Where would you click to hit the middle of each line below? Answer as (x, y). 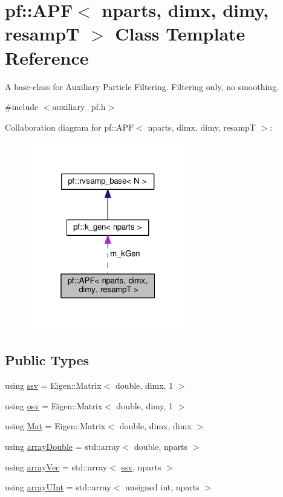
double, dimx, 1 (144, 385)
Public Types (47, 360)
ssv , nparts (141, 466)
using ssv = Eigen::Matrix (53, 385)
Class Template (180, 34)
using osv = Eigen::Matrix (54, 405)
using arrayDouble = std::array (63, 446)
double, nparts (161, 446)
